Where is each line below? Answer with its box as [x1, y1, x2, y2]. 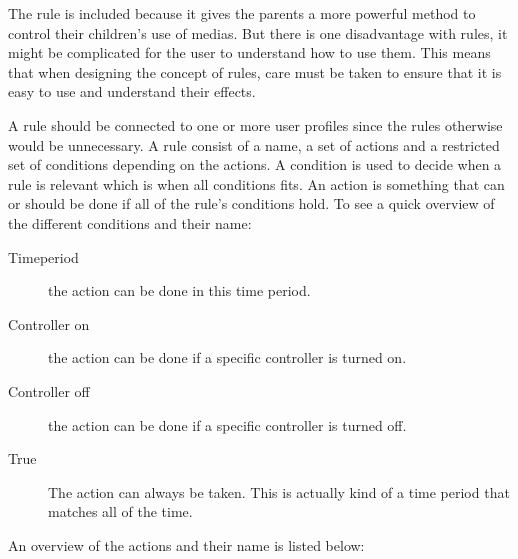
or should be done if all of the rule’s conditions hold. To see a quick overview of [8, 193, 495, 214]
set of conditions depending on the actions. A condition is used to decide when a [8, 154, 502, 175]
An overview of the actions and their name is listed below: [8, 534, 365, 555]
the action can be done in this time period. [48, 280, 311, 301]
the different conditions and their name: [8, 212, 252, 233]
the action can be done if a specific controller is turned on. [48, 347, 407, 368]
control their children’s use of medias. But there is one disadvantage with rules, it [8, 22, 508, 43]
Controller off [8, 380, 90, 401]
